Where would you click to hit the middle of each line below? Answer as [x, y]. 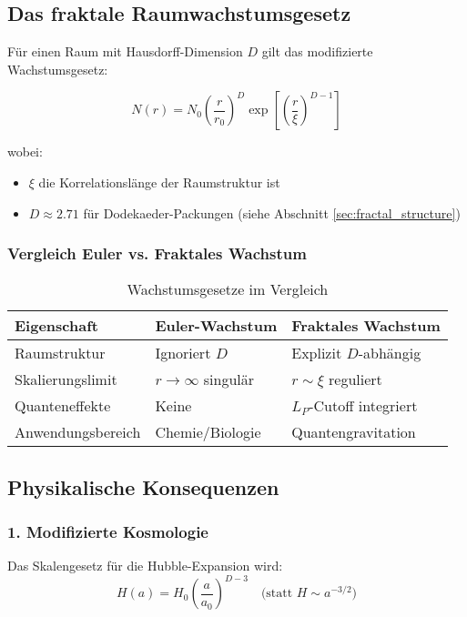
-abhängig [390, 353]
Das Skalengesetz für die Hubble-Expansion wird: [145, 566]
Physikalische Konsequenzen [143, 486]
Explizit [317, 353]
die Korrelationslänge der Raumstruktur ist [159, 182]
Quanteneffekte [63, 406]
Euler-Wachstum [216, 326]
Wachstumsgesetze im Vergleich [228, 289]
